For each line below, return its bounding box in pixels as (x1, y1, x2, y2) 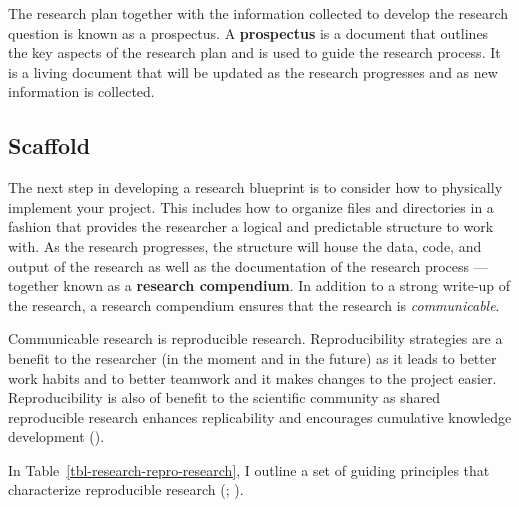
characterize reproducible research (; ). (8, 479, 244, 500)
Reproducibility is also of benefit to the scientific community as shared (8, 387, 440, 408)
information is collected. (8, 81, 155, 102)
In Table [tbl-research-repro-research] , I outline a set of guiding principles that (8, 459, 490, 480)
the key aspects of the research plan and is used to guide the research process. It (8, 42, 501, 63)
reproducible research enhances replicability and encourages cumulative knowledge (8, 406, 512, 427)
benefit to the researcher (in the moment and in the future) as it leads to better (8, 347, 497, 368)
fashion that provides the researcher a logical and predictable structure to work (8, 216, 494, 237)
